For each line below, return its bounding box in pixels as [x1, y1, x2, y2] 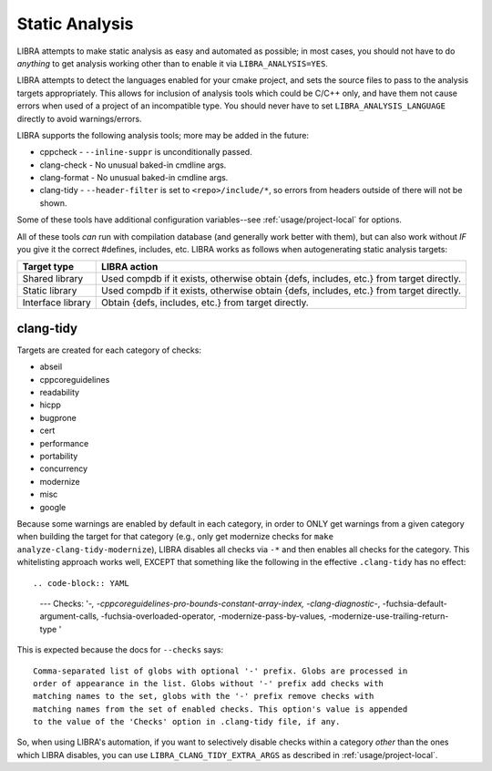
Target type [22, 261, 75, 273]
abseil [39, 361, 63, 373]
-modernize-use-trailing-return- [328, 611, 449, 622]
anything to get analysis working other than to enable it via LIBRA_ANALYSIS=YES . [16, 57, 328, 68]
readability [39, 387, 80, 398]
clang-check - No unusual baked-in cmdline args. [39, 159, 227, 170]
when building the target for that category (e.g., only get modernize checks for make [16, 531, 334, 542]
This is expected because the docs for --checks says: [16, 644, 223, 655]
